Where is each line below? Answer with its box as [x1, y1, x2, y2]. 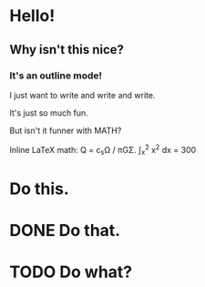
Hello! [9, 5, 56, 26]
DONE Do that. [9, 220, 121, 241]
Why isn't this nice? [9, 42, 125, 57]
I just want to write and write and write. [9, 89, 156, 100]
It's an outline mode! [9, 69, 103, 82]
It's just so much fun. [9, 107, 88, 118]
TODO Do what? [9, 261, 133, 282]
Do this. [9, 179, 70, 199]
